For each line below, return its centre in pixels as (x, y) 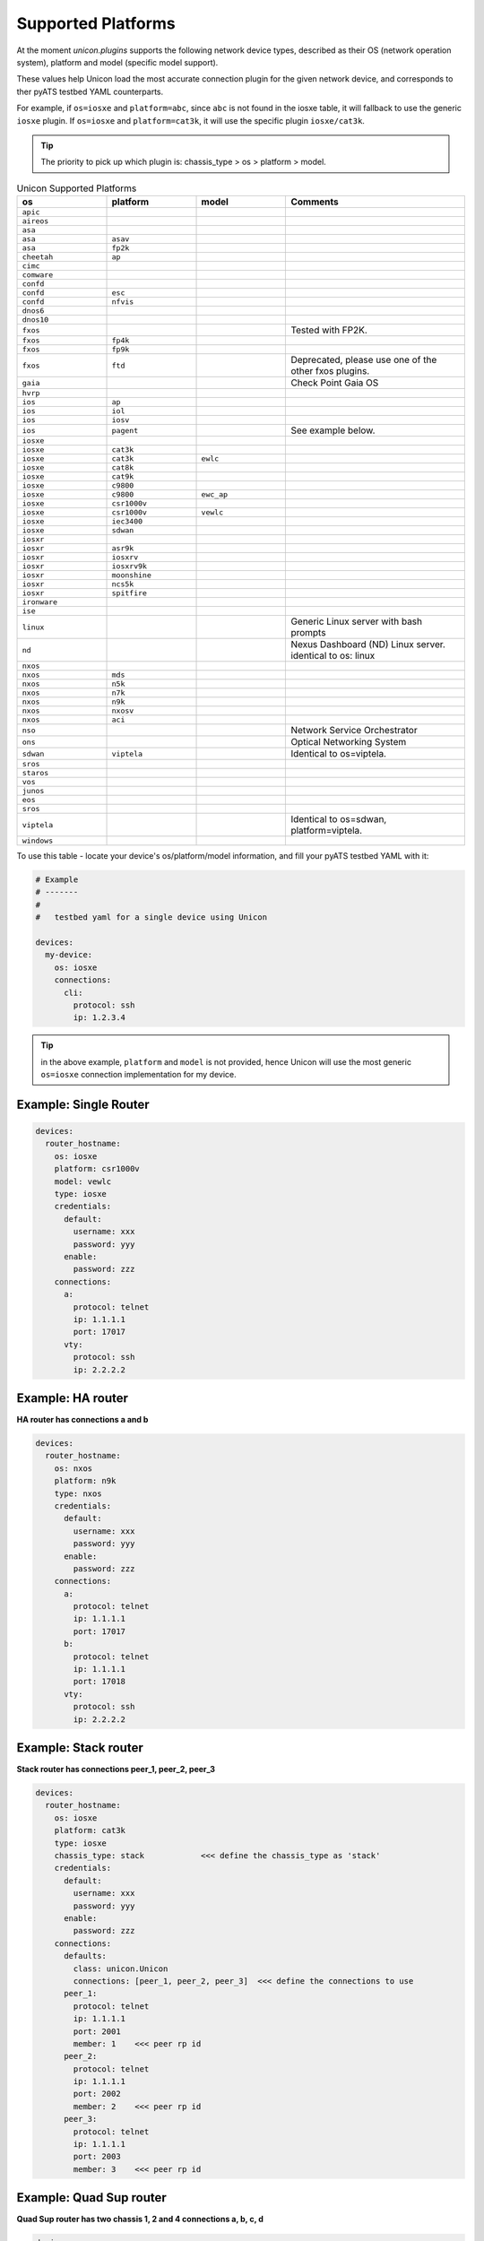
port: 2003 (97, 2157)
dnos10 (35, 320)
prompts (308, 633)
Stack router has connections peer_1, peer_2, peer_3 (116, 1769)
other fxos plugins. (330, 371)
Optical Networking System (349, 742)
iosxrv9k (130, 566)
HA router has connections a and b (82, 1420)
